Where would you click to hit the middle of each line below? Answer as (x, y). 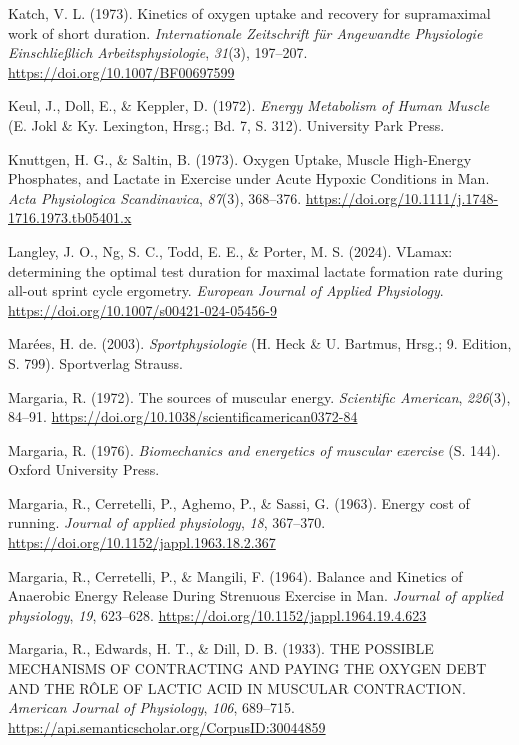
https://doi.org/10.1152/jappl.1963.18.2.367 (142, 542)
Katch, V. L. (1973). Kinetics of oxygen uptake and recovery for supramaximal (249, 13)
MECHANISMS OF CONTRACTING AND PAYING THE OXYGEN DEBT (247, 668)
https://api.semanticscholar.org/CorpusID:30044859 (167, 726)
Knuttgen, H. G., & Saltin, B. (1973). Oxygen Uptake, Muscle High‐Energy (240, 158)
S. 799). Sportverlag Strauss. (95, 362)
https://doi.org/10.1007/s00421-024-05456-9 (142, 309)
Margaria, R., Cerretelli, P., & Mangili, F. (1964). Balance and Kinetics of (235, 575)
